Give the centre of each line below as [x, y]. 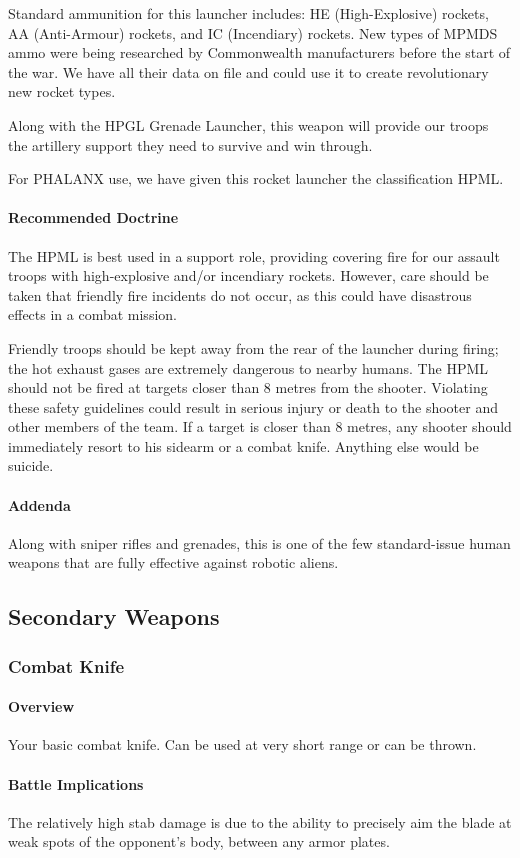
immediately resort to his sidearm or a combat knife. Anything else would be [243, 445]
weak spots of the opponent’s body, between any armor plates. [199, 841]
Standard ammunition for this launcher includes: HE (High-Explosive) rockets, [248, 13]
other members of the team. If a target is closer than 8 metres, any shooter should [260, 426]
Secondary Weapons [114, 616]
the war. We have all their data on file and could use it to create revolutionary [248, 71]
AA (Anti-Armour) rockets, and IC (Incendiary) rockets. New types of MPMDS [253, 32]
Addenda [39, 504]
